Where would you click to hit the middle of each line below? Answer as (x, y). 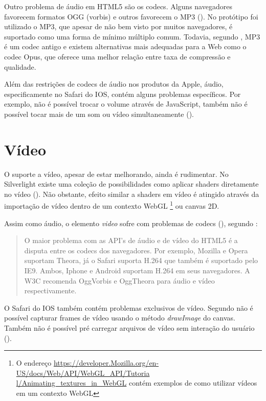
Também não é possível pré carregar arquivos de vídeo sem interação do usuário (129, 328)
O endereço (34, 363)
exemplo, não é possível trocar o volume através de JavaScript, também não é (126, 104)
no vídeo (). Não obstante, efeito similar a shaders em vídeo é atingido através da (132, 194)
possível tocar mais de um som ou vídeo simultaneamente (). (99, 114)
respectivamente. (50, 290)
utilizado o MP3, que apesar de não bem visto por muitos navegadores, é (118, 26)
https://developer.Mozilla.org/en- (106, 363)
